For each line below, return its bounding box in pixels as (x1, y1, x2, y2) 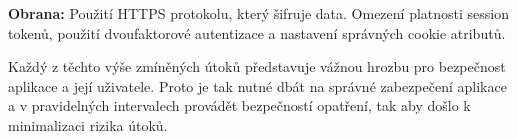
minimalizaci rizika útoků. (8, 114, 168, 135)
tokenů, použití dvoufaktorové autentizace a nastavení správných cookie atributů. (8, 22, 506, 43)
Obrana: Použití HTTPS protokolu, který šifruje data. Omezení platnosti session (8, 3, 509, 23)
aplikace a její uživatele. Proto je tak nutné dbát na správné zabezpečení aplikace (8, 75, 507, 96)
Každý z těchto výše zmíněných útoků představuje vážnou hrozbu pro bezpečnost (8, 56, 506, 77)
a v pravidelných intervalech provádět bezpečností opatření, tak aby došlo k (8, 95, 471, 116)
